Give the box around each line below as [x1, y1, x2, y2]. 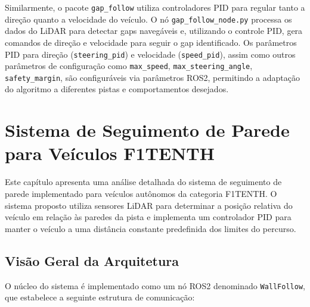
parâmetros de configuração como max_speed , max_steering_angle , [5, 59, 253, 72]
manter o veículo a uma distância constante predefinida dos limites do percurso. [5, 222, 296, 234]
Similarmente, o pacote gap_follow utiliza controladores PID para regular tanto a [5, 1, 305, 13]
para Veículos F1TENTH [5, 141, 215, 165]
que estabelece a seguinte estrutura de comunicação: [5, 291, 195, 303]
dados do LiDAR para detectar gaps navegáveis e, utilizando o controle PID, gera [5, 24, 303, 37]
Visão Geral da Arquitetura [5, 251, 179, 270]
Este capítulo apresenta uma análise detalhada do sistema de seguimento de [5, 176, 282, 188]
